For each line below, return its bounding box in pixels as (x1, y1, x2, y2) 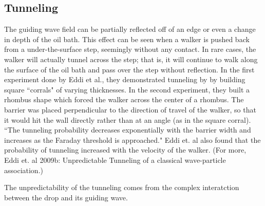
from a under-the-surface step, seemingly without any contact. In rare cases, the (4, 44, 256, 54)
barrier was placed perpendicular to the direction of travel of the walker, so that (4, 104, 256, 115)
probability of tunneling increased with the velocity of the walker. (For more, (4, 144, 247, 155)
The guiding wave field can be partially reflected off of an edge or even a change (4, 24, 256, 34)
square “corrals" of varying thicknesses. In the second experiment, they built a (4, 84, 250, 95)
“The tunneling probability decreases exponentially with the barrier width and (4, 124, 251, 135)
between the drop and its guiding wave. (4, 192, 128, 202)
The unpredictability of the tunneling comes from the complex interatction (4, 182, 239, 193)
